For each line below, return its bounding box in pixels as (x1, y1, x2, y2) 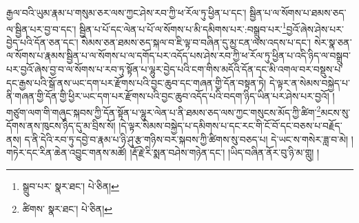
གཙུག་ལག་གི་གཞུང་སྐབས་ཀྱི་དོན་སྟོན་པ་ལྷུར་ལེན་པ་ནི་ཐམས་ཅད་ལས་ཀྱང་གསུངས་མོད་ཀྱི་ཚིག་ (6, 105, 317, 119)
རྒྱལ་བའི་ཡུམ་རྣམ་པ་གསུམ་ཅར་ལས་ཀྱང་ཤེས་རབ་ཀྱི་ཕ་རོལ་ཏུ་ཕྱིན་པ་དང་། (6, 6, 247, 19)
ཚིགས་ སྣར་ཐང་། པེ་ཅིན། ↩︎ (22, 202, 113, 216)
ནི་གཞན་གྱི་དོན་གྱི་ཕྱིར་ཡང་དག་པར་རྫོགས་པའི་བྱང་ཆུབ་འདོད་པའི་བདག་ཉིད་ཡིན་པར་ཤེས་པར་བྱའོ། (6, 89, 329, 103)
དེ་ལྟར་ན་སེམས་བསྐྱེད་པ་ (269, 75, 350, 89)
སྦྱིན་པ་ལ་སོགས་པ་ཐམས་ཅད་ (249, 6, 347, 19)
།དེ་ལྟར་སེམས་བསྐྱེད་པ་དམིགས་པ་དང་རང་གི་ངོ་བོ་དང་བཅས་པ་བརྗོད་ (119, 118, 342, 133)
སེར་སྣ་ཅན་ (314, 34, 352, 49)
